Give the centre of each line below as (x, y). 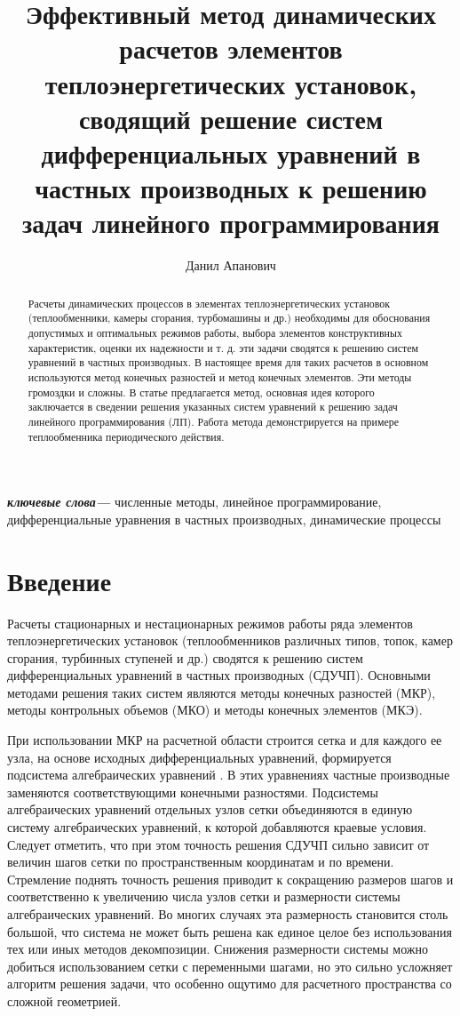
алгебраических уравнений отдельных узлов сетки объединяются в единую (210, 809)
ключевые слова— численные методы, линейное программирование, (194, 502)
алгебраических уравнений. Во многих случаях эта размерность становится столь (228, 914)
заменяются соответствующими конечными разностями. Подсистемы (193, 792)
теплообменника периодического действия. (126, 436)
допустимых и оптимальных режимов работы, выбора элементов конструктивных (215, 332)
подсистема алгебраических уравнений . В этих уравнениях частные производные (229, 775)
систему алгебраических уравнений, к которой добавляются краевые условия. (217, 827)
